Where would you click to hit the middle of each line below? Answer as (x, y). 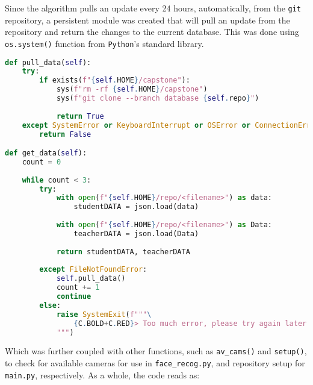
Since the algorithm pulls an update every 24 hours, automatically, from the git (153, 8)
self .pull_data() (91, 279)
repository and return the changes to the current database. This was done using (152, 32)
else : (50, 305)
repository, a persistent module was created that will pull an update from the (147, 20)
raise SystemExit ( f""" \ (104, 314)
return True (80, 116)
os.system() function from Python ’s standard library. (104, 43)
